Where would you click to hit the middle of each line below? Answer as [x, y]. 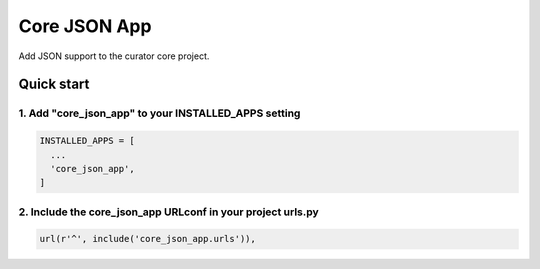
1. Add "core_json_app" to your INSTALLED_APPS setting [159, 113]
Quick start [54, 84]
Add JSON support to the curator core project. [114, 56]
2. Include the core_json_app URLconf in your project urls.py [168, 212]
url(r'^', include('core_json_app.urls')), [148, 239]
